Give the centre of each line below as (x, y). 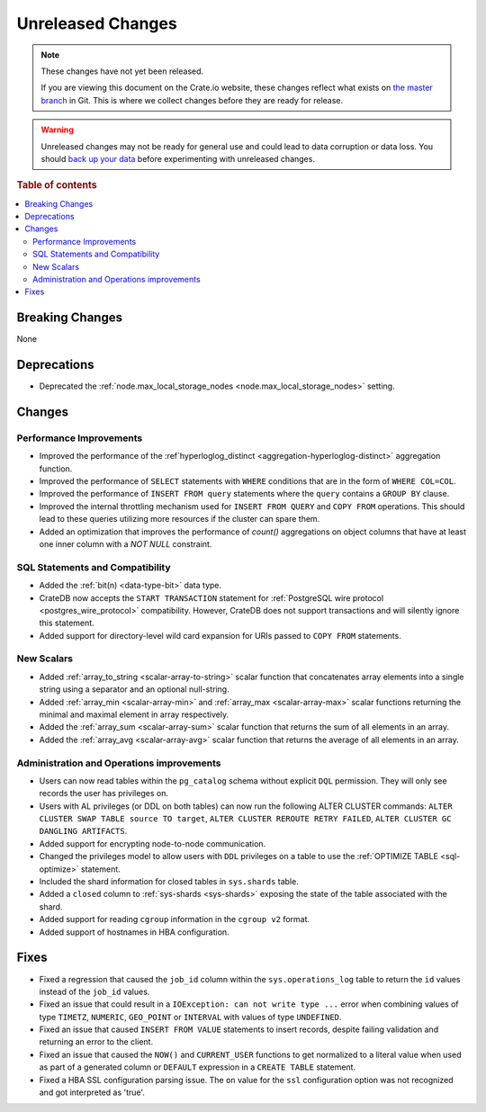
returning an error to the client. (96, 1042)
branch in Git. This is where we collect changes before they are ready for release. (192, 100)
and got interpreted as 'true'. (92, 1092)
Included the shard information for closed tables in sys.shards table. (169, 882)
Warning (57, 130)
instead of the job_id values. (94, 991)
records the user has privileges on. (103, 794)
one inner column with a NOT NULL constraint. (126, 543)
